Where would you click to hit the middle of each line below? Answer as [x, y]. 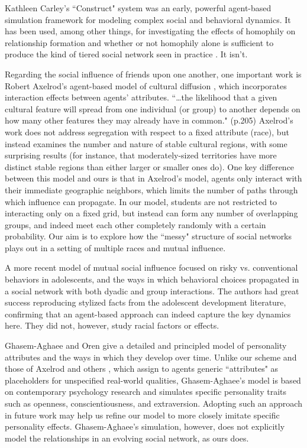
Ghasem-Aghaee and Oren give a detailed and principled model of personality [146, 345]
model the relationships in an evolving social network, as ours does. [127, 438]
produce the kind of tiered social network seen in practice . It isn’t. [126, 54]
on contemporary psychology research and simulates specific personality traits [146, 392]
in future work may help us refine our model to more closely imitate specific [142, 415]
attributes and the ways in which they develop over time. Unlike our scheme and [151, 357]
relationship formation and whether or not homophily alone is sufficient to [139, 42]
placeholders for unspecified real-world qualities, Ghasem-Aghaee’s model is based [153, 380]
